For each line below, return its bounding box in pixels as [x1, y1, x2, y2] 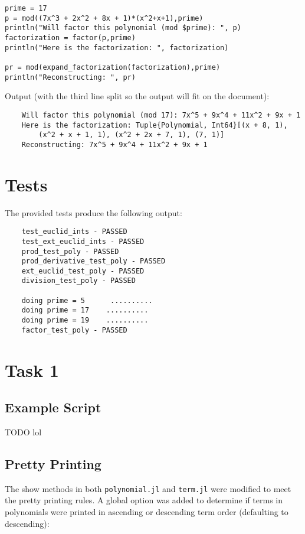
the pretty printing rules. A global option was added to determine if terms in [5, 494, 283, 506]
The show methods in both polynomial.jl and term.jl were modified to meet [5, 482, 291, 494]
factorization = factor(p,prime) [5, 33, 136, 42]
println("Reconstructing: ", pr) [5, 73, 136, 82]
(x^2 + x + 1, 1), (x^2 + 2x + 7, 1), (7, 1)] [38, 131, 225, 139]
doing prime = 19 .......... [21, 316, 149, 325]
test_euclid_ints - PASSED [21, 227, 127, 236]
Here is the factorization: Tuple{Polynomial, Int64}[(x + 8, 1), [21, 121, 288, 129]
